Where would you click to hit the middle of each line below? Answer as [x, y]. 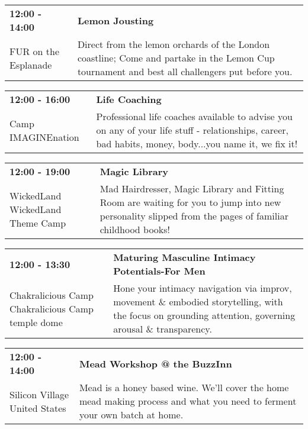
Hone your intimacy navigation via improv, [203, 288]
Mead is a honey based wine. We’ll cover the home [184, 387]
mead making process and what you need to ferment [188, 401]
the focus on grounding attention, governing [204, 315]
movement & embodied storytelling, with [198, 301]
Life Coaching [129, 99]
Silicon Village [39, 394]
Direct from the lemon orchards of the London [174, 44]
